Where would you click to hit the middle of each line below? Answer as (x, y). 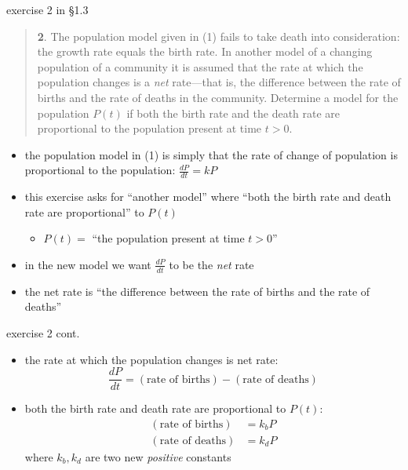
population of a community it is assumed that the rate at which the (200, 66)
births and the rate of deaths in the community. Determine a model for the (218, 97)
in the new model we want (88, 264)
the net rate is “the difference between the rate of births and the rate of (197, 291)
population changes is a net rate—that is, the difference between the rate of (219, 82)
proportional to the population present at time (149, 128)
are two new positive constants (158, 456)
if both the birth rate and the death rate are (233, 113)
